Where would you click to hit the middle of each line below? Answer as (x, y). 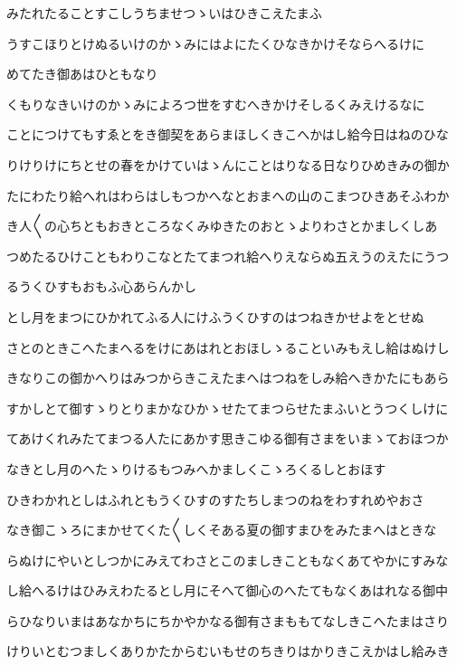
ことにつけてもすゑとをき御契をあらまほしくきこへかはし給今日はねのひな (228, 134)
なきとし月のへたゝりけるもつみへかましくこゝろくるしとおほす (196, 468)
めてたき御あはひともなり (82, 74)
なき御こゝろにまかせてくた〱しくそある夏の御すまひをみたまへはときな (222, 530)
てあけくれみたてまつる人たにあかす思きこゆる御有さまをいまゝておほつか (228, 438)
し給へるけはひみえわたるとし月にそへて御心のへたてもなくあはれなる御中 (228, 590)
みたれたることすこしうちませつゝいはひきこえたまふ (164, 13)
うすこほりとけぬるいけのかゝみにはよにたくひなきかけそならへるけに (215, 43)
